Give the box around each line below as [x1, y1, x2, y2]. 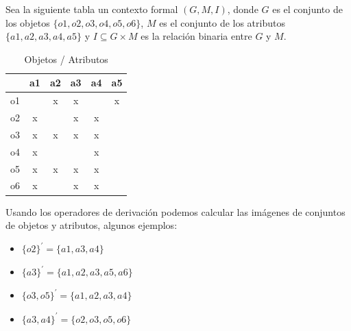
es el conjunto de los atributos [159, 15, 285, 29]
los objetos [5, 15, 50, 29]
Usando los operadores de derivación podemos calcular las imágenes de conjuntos [5, 204, 346, 219]
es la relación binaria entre [141, 29, 252, 43]
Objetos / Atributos [24, 51, 108, 66]
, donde [227, 2, 258, 16]
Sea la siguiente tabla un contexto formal [5, 2, 178, 16]
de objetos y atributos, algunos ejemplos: [5, 218, 178, 232]
